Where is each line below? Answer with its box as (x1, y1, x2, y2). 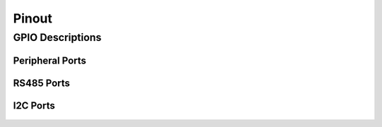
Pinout (13, 11, 53, 26)
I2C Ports (13, 99, 56, 111)
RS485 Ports (13, 77, 71, 89)
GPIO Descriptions (13, 31, 102, 44)
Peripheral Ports (13, 54, 86, 66)
